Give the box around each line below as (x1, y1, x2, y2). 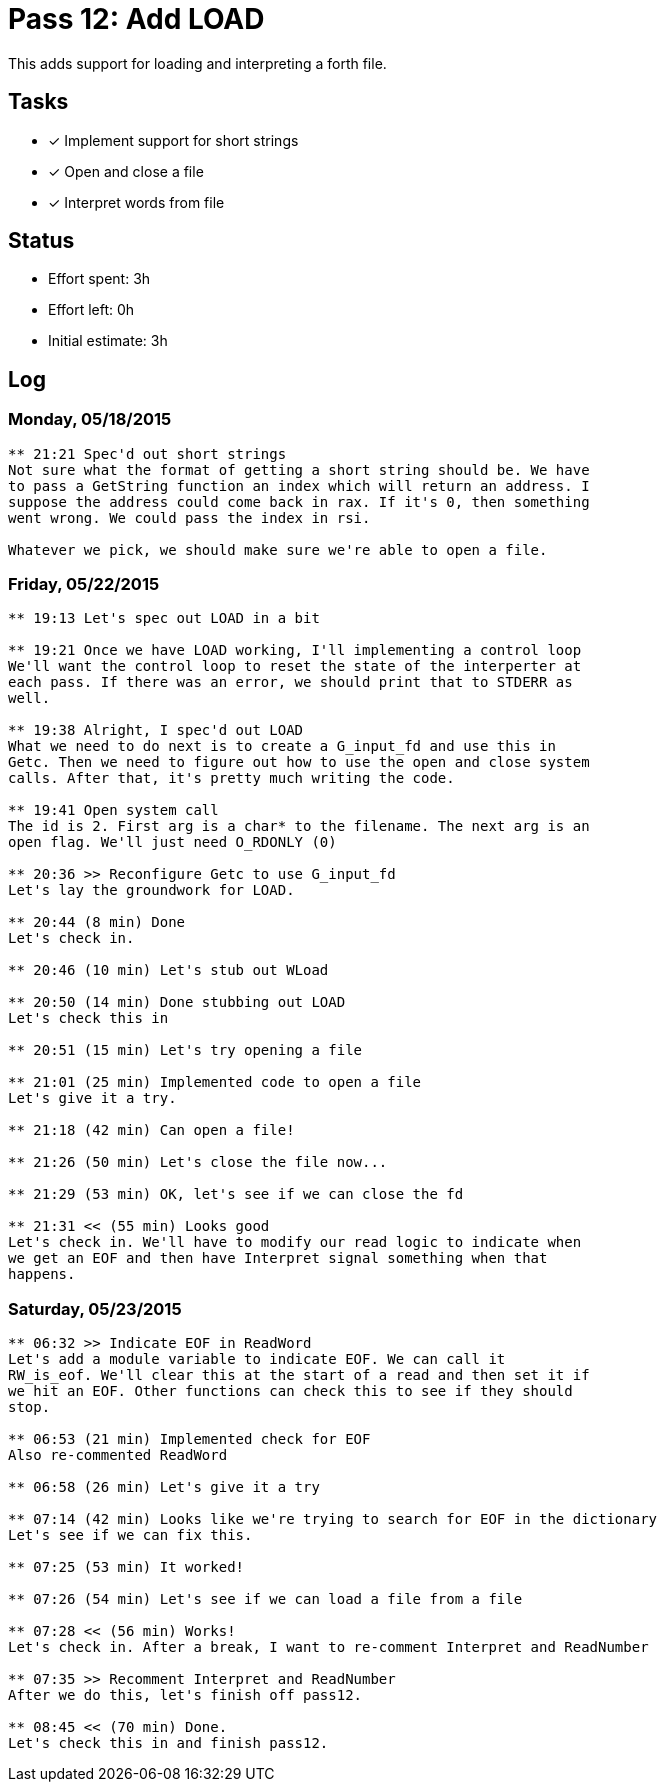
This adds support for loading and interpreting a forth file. (8, 54, 387, 72)
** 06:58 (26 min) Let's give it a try (8, 1479, 320, 1496)
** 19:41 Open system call (8, 802, 219, 819)
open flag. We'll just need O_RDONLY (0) (8, 834, 337, 851)
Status (8, 228, 75, 254)
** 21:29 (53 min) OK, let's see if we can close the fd (8, 1186, 464, 1203)
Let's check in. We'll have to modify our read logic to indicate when (8, 1234, 582, 1251)
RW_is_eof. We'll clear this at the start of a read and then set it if (8, 1367, 590, 1384)
